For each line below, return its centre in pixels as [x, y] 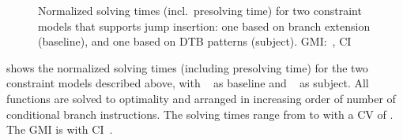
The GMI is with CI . [60, 129]
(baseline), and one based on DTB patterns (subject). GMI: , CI [195, 41]
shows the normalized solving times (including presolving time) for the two [187, 67]
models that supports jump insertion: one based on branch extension [204, 26]
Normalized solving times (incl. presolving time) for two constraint [200, 10]
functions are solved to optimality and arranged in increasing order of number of [201, 98]
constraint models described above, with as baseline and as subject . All [188, 83]
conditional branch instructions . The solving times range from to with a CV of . [200, 114]
